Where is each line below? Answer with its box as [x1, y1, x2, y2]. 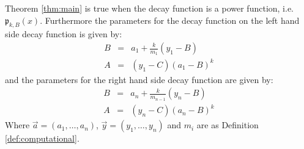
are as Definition [196, 118, 259, 131]
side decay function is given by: [5, 27, 122, 40]
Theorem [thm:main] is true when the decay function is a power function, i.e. [5, 2, 294, 14]
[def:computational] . [5, 132, 80, 145]
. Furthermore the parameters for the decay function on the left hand [40, 13, 300, 26]
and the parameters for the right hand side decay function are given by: [5, 73, 273, 85]
